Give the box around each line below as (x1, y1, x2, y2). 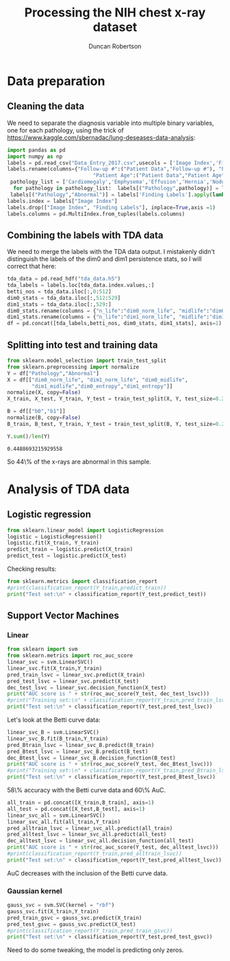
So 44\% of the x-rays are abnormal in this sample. (7, 458, 152, 466)
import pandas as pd (7, 146, 66, 154)
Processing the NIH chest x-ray (24, 5, 206, 21)
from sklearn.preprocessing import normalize (7, 364, 139, 370)
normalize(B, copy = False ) (7, 414, 81, 421)
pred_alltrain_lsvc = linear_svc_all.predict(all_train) (7, 824, 173, 831)
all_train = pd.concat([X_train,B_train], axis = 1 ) (7, 799, 155, 807)
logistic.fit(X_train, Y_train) (7, 540, 99, 547)
